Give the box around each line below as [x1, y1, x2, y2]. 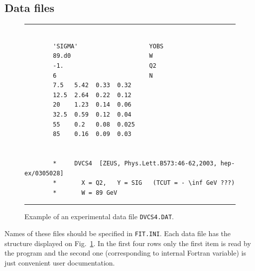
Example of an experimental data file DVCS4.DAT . [24, 211, 174, 222]
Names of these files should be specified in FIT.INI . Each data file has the [4, 228, 231, 238]
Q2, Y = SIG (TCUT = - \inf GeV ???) [96, 179, 235, 187]
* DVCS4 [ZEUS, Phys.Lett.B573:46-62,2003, [53, 159, 217, 167]
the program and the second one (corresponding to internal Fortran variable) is [4, 248, 246, 258]
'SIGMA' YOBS [53, 42, 164, 50]
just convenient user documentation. [4, 257, 115, 268]
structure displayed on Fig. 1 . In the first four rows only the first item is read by [4, 238, 251, 248]
